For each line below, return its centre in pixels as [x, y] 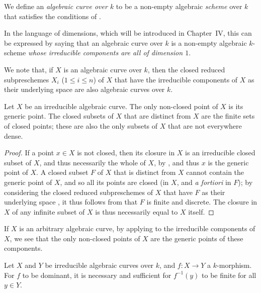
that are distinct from [157, 116]
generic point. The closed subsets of [59, 116]
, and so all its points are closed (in [114, 182]
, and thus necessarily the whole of [93, 162]
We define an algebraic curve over [56, 6]
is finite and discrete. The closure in [202, 202]
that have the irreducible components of [176, 79]
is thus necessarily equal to [137, 211]
